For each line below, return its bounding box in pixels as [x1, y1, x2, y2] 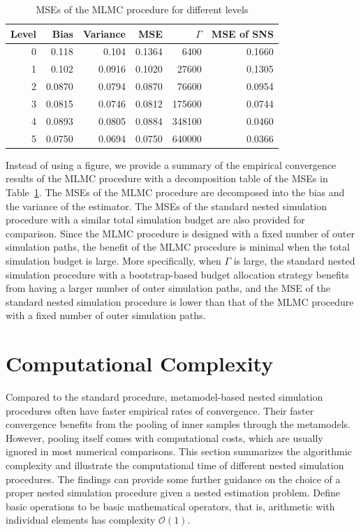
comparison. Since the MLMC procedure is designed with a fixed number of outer [6, 226, 355, 240]
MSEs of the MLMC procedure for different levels [36, 2, 249, 16]
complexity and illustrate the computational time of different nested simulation [6, 457, 344, 472]
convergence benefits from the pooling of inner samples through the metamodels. [6, 417, 351, 431]
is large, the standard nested [233, 253, 355, 267]
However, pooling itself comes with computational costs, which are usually [6, 430, 323, 445]
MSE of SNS [211, 26, 274, 40]
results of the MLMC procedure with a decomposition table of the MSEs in [6, 171, 328, 186]
